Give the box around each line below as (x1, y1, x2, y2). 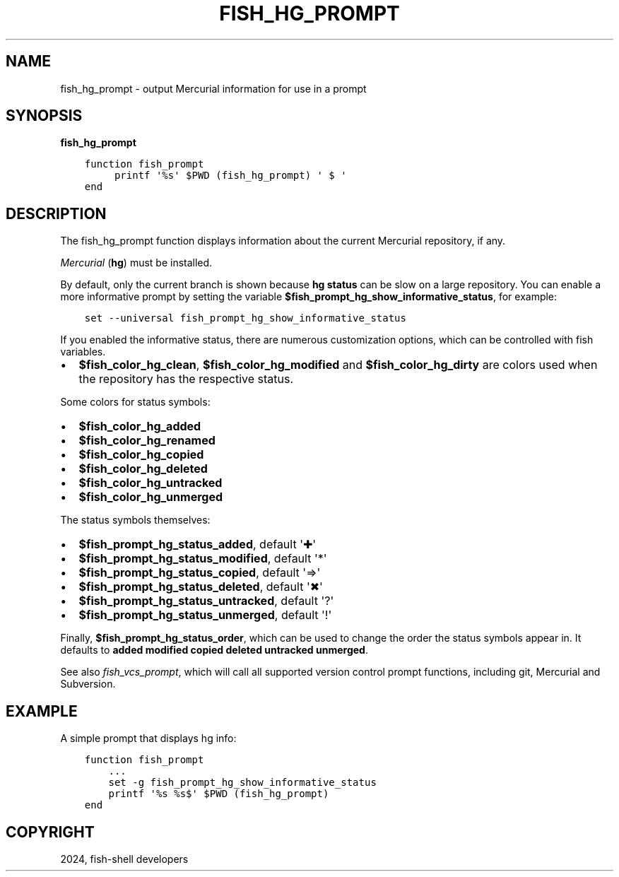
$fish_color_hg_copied (78, 447, 204, 462)
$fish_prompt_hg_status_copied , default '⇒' (78, 565, 321, 580)
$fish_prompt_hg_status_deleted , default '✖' (78, 579, 323, 594)
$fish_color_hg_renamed (78, 433, 216, 448)
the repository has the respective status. (78, 372, 294, 387)
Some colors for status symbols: (60, 396, 211, 408)
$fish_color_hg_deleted (78, 461, 208, 476)
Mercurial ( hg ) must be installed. (60, 257, 213, 269)
